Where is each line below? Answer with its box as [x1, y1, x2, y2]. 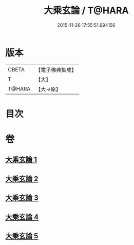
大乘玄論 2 [5, 174, 39, 183]
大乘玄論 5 [5, 232, 39, 240]
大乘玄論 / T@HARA [43, 5, 129, 16]
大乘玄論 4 [5, 213, 39, 221]
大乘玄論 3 [5, 194, 39, 202]
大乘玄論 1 [5, 155, 37, 164]
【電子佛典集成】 [35, 66, 77, 73]
